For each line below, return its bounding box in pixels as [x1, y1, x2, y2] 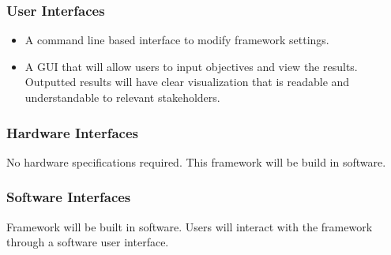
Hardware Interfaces [6, 122, 138, 142]
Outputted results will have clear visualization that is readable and [24, 73, 350, 90]
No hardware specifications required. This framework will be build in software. [6, 153, 386, 170]
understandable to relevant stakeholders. [24, 89, 220, 105]
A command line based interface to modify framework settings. [24, 32, 329, 48]
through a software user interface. [6, 234, 169, 250]
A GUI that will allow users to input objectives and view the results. [24, 58, 358, 74]
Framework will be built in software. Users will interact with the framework [6, 218, 373, 234]
